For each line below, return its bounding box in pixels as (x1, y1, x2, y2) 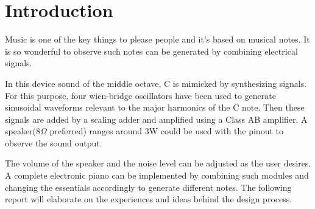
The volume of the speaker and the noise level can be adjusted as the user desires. (5, 157, 311, 170)
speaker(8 (5, 125, 41, 137)
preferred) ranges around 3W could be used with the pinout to (49, 125, 283, 137)
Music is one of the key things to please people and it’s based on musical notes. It (5, 33, 310, 46)
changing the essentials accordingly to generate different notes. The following (5, 180, 292, 193)
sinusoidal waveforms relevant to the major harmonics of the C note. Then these (5, 101, 305, 114)
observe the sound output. (5, 136, 102, 149)
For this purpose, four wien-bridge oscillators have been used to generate (5, 89, 276, 101)
